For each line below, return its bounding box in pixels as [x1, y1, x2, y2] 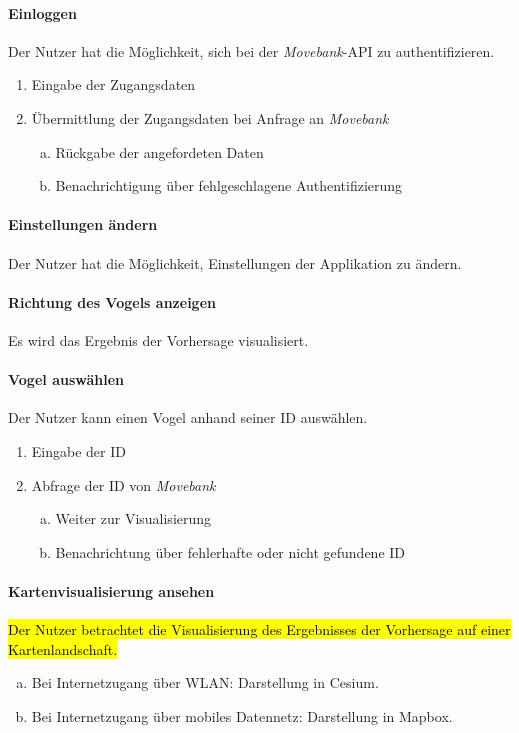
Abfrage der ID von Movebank [31, 474, 216, 495]
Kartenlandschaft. [8, 638, 118, 659]
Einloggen [8, 2, 77, 23]
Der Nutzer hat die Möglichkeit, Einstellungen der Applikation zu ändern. [8, 252, 462, 273]
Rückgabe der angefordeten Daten [55, 141, 264, 162]
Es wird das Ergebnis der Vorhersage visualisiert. [8, 329, 309, 350]
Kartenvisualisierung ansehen [8, 580, 215, 601]
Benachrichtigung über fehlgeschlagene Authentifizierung [55, 175, 403, 196]
